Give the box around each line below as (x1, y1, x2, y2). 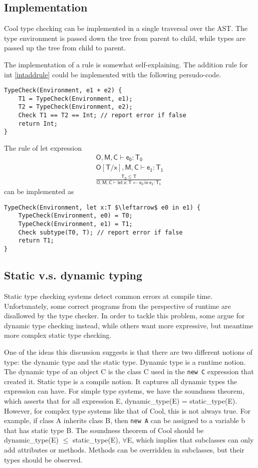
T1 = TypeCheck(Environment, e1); (18, 95, 133, 102)
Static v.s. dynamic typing (4, 267, 143, 283)
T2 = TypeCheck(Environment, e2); (18, 103, 133, 111)
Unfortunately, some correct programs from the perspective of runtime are (4, 300, 231, 311)
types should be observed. (4, 454, 83, 465)
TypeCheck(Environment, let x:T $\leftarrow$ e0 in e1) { (4, 204, 201, 211)
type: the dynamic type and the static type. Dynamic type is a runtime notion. (4, 356, 246, 367)
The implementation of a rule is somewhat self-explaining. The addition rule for (4, 59, 248, 69)
